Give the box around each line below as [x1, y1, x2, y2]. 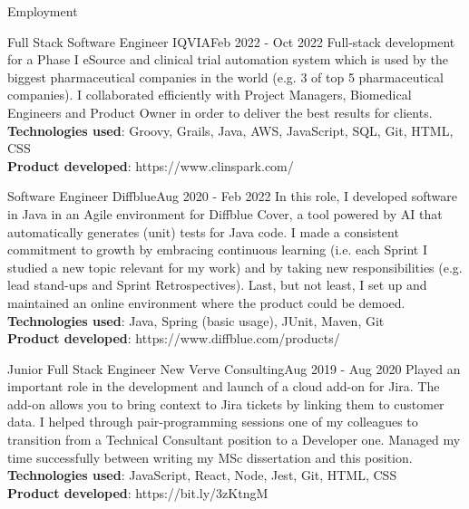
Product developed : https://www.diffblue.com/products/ [7, 329, 340, 348]
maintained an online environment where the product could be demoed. [7, 293, 405, 312]
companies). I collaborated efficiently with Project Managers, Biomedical [7, 85, 412, 104]
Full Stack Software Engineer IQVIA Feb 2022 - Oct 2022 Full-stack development [7, 32, 455, 51]
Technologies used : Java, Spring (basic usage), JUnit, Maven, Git [7, 311, 385, 330]
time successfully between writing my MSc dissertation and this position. [7, 447, 413, 466]
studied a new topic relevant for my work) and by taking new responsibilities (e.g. [7, 257, 463, 276]
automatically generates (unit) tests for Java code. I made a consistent [7, 222, 399, 241]
